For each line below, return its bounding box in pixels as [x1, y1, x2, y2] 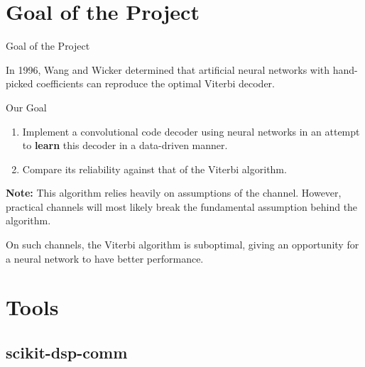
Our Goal [6, 99, 47, 114]
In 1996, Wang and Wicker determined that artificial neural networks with [6, 62, 330, 77]
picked [6, 76, 33, 91]
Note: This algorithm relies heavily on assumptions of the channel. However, [6, 185, 342, 200]
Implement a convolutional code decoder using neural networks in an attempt [22, 124, 360, 138]
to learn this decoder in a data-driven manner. [22, 138, 228, 153]
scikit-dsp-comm [6, 341, 128, 363]
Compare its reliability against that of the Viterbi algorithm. [22, 161, 287, 176]
